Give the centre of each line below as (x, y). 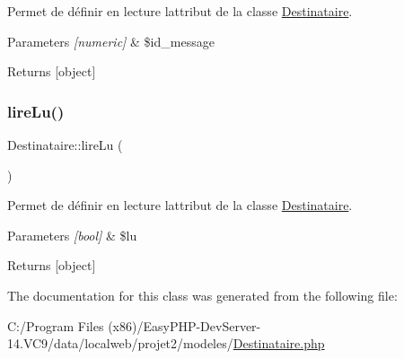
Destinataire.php (279, 343)
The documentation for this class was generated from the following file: (202, 295)
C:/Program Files (56, 325)
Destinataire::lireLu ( (65, 144)
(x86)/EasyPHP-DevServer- (184, 325)
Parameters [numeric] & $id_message (111, 41)
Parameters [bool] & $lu (72, 235)
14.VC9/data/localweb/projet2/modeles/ (120, 343)
